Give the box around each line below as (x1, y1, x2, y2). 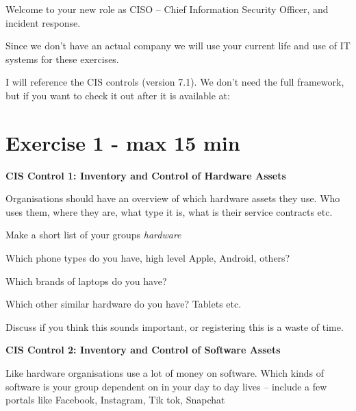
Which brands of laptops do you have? (5, 273, 167, 288)
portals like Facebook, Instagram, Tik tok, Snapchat (5, 393, 225, 407)
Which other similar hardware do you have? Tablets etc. (5, 297, 242, 311)
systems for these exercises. (5, 51, 119, 66)
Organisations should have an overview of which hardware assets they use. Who (5, 191, 340, 206)
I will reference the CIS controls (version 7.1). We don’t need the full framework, (5, 75, 344, 89)
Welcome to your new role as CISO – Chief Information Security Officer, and (5, 2, 329, 16)
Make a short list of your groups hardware (5, 227, 181, 242)
